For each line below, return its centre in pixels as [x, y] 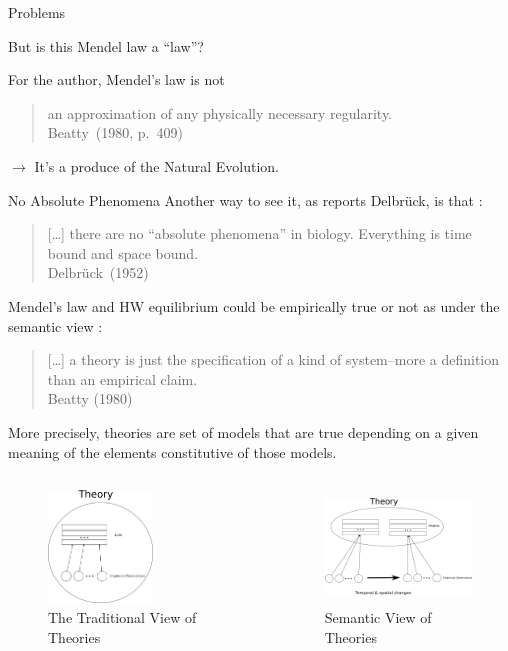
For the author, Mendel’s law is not [116, 79]
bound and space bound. [123, 252]
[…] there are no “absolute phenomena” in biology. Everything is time [259, 233]
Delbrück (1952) [98, 272]
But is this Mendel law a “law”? [106, 45]
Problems [37, 12]
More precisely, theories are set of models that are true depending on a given [243, 431]
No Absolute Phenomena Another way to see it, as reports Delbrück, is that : [245, 199]
